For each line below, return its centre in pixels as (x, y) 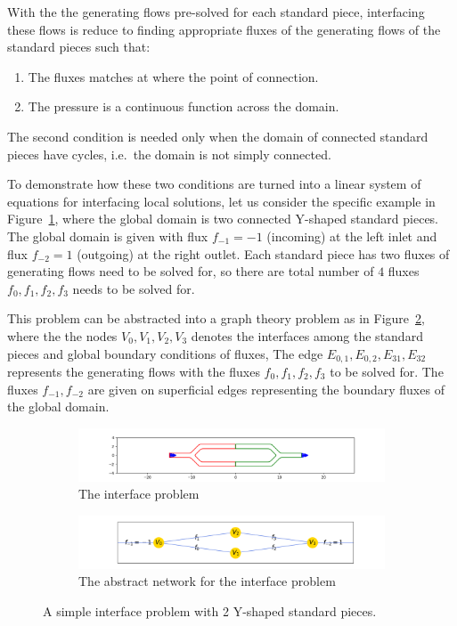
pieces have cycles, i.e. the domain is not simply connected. (169, 154)
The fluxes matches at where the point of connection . (173, 76)
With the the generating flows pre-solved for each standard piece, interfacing (216, 12)
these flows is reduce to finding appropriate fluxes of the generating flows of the (224, 29)
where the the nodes (62, 335)
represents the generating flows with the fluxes (134, 371)
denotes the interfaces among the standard (307, 335)
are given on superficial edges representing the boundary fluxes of (266, 389)
